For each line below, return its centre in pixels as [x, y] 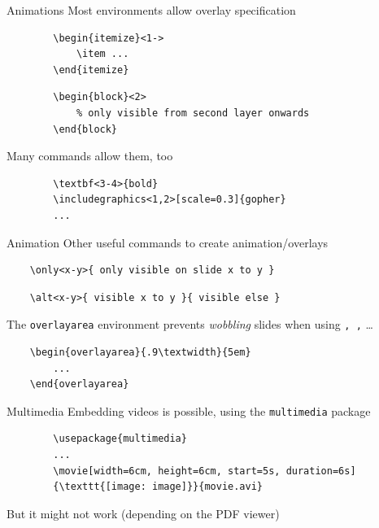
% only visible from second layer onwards [193, 113]
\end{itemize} [91, 70]
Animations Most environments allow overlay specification [151, 10]
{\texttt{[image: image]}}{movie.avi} [158, 487]
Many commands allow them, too [90, 156]
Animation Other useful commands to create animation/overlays [168, 242]
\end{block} [85, 129]
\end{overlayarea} [79, 384]
